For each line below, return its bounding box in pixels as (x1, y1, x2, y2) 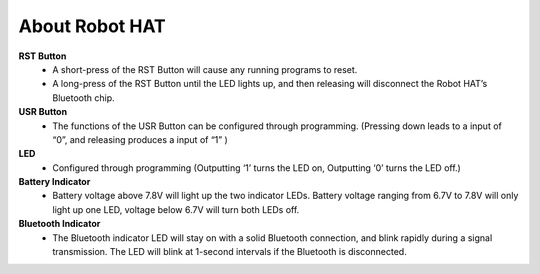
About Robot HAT (18, 15, 166, 37)
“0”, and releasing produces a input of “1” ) (52, 133, 229, 145)
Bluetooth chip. (52, 91, 115, 104)
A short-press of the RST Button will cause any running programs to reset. (52, 63, 358, 75)
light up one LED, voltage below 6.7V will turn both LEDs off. (52, 203, 300, 215)
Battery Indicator (18, 176, 91, 188)
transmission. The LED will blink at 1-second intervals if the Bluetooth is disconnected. (52, 246, 407, 258)
